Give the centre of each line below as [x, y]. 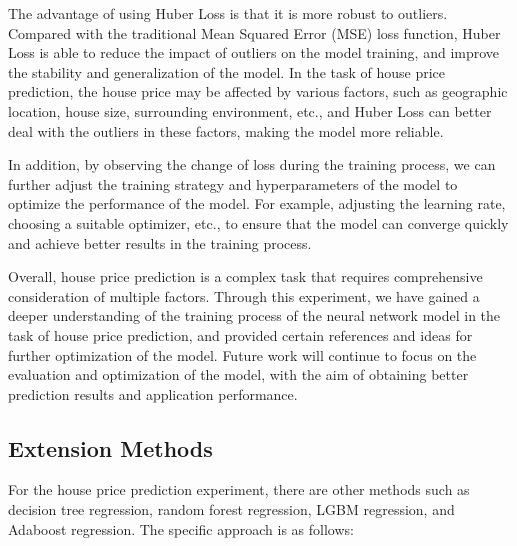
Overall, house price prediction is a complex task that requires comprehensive [245, 276]
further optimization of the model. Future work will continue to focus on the [242, 354]
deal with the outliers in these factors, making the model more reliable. [226, 130]
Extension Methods [110, 447]
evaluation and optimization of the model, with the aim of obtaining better [238, 374]
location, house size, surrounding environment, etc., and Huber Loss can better [250, 110]
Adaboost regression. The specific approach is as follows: [181, 528]
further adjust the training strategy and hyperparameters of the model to [233, 183]
